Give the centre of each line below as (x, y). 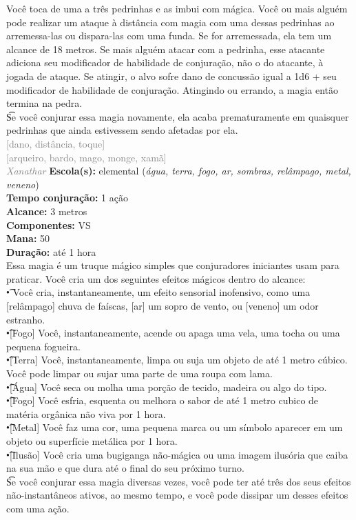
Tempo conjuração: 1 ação (67, 198)
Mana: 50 (28, 238)
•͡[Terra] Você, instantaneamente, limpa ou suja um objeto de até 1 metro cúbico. (177, 360)
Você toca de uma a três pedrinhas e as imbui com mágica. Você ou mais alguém (177, 8)
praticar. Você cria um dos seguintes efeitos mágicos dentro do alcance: (156, 278)
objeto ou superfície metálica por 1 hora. (92, 441)
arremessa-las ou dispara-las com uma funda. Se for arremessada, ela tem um (169, 36)
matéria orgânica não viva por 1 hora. (86, 413)
